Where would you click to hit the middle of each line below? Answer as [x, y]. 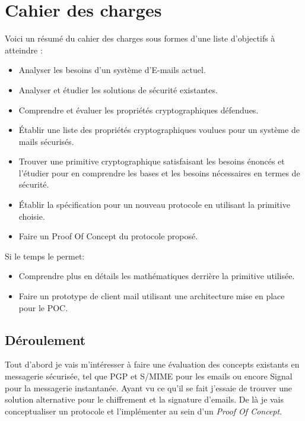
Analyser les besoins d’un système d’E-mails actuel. [112, 70]
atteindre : [24, 50]
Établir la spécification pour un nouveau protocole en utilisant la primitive [154, 205]
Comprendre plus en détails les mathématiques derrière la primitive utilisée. [157, 276]
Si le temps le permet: [45, 256]
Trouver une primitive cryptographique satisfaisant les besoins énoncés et [152, 161]
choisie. [32, 216]
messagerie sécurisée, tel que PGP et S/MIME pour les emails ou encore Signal [149, 376]
